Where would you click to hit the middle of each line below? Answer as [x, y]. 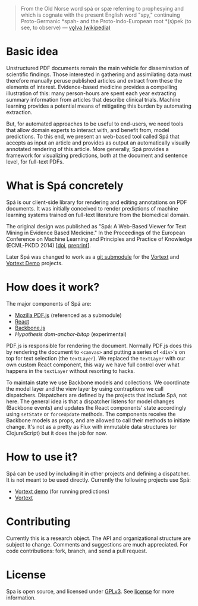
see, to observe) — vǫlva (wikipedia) [66, 27]
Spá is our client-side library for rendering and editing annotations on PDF [97, 202]
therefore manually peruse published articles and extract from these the [94, 80]
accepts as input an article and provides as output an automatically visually [98, 143]
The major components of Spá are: [49, 303]
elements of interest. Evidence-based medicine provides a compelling [92, 87]
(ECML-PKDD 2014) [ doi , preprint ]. [48, 245]
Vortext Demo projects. [34, 263]
